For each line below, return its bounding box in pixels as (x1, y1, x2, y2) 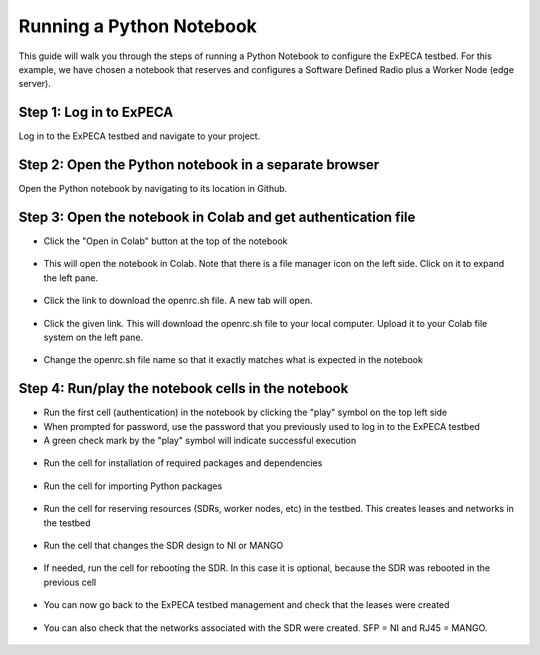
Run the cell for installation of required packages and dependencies (43, 457, 323, 469)
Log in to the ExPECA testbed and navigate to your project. (18, 130, 261, 142)
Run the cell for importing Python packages (43, 480, 223, 492)
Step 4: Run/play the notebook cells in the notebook (18, 380, 349, 397)
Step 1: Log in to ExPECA (18, 104, 174, 121)
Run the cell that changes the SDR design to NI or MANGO (43, 540, 284, 552)
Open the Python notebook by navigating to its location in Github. (18, 183, 288, 195)
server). (18, 78, 52, 90)
